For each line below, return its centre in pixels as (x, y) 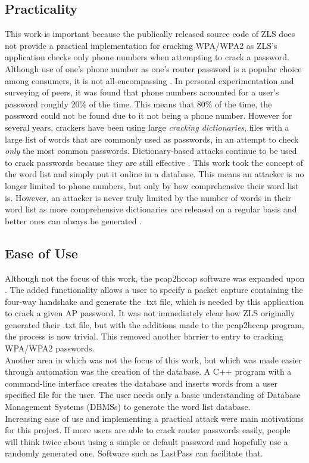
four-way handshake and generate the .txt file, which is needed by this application (154, 301)
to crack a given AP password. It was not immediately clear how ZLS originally (150, 313)
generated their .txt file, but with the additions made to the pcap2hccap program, (154, 324)
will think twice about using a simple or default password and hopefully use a (146, 441)
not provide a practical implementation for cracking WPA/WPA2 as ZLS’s (141, 45)
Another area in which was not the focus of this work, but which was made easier (154, 359)
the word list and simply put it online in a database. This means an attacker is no (154, 174)
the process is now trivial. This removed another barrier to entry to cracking (144, 336)
